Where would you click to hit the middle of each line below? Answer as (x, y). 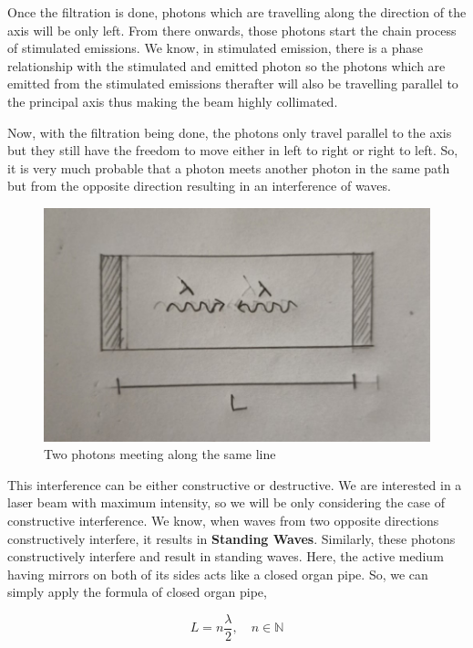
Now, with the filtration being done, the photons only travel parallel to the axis (230, 132)
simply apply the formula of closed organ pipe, (137, 592)
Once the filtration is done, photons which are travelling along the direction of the (237, 12)
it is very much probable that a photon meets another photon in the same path (229, 167)
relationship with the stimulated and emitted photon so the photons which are (226, 65)
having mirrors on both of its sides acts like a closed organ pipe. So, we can (218, 574)
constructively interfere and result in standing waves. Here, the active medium (226, 556)
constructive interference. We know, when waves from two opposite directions (223, 521)
